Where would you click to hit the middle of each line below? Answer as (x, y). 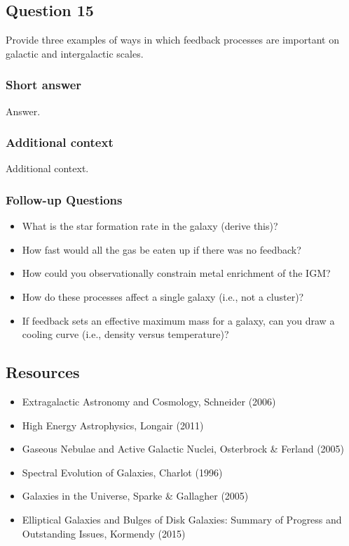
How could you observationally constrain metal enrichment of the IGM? (176, 273)
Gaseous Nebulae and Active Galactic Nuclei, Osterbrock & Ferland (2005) (183, 449)
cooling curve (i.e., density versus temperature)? (125, 334)
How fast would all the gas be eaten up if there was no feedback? (162, 249)
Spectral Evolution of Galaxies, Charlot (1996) (122, 472)
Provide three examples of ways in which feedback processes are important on (172, 40)
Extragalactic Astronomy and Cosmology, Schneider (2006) (149, 401)
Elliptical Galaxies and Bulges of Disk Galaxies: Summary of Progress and (182, 519)
